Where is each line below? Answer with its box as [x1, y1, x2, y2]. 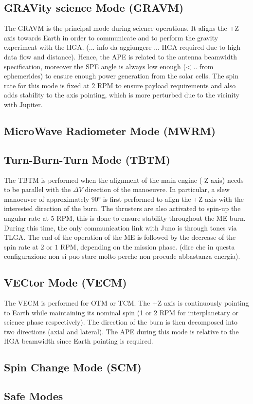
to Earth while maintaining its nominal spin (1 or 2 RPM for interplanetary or [4, 307, 239, 317]
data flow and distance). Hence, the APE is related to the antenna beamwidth [4, 51, 237, 61]
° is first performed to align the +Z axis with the [98, 193, 244, 204]
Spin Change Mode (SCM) [4, 360, 142, 375]
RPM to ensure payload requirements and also [97, 80, 236, 90]
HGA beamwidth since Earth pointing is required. [4, 336, 153, 346]
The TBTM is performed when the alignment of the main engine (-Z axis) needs [4, 174, 244, 185]
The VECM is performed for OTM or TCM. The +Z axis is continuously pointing [4, 298, 249, 308]
